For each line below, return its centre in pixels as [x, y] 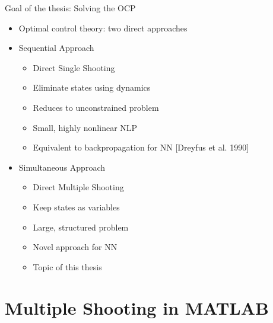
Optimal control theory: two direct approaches [103, 28]
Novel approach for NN [75, 247]
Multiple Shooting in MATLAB [137, 307]
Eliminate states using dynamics [92, 87]
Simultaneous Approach [62, 167]
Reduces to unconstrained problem [96, 107]
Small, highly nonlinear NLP [85, 127]
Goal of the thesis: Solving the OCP [70, 8]
